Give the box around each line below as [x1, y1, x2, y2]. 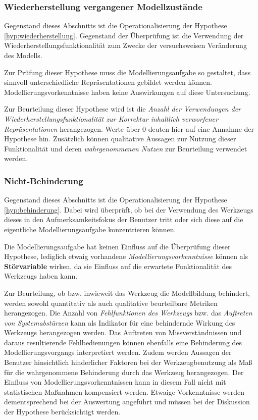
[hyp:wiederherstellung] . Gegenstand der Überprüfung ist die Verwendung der [4, 30, 244, 40]
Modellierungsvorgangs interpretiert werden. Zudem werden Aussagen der [4, 347, 232, 357]
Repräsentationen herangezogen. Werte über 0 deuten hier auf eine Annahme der [4, 123, 254, 134]
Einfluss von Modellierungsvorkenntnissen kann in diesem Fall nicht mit [4, 377, 226, 387]
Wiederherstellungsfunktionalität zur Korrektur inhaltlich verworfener [4, 113, 218, 124]
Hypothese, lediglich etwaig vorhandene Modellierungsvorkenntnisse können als [4, 251, 248, 261]
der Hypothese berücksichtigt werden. [4, 406, 121, 417]
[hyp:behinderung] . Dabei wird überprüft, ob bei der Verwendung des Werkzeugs [4, 204, 253, 215]
